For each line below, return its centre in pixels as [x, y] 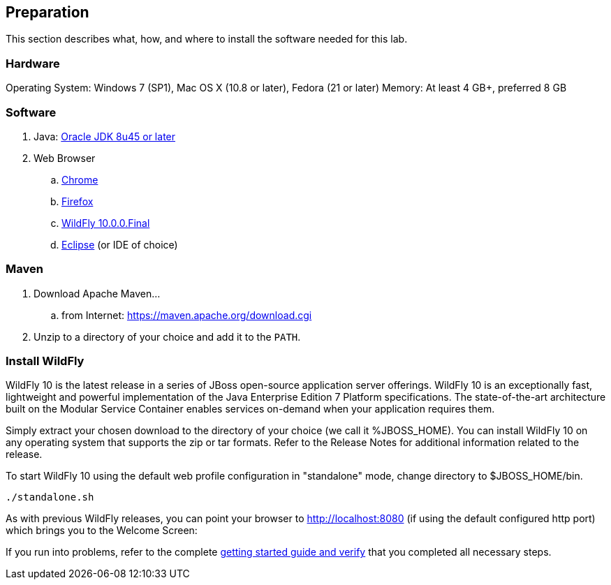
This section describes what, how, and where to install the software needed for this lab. [207, 39]
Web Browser [65, 158]
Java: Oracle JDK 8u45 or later [105, 136]
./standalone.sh [50, 497]
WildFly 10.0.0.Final [106, 223]
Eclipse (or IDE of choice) [120, 244]
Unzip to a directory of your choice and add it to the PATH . [167, 336]
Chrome [80, 179]
